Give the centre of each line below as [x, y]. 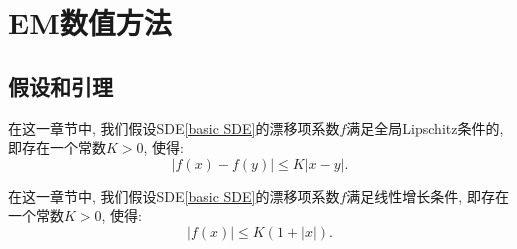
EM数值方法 [90, 22]
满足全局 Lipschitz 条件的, [425, 127]
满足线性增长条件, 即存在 [427, 195]
